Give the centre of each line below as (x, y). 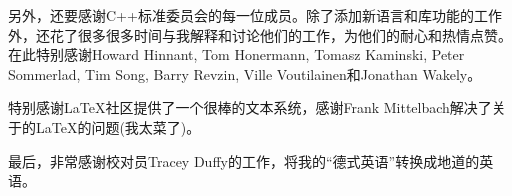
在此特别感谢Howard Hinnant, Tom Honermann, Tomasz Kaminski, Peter (236, 54)
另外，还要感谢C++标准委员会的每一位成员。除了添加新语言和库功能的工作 (255, 15)
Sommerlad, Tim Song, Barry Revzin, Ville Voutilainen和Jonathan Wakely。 (245, 73)
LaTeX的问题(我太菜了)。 (118, 126)
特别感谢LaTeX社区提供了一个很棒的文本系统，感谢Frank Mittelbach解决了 (250, 107)
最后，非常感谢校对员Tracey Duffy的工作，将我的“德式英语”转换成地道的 (244, 160)
